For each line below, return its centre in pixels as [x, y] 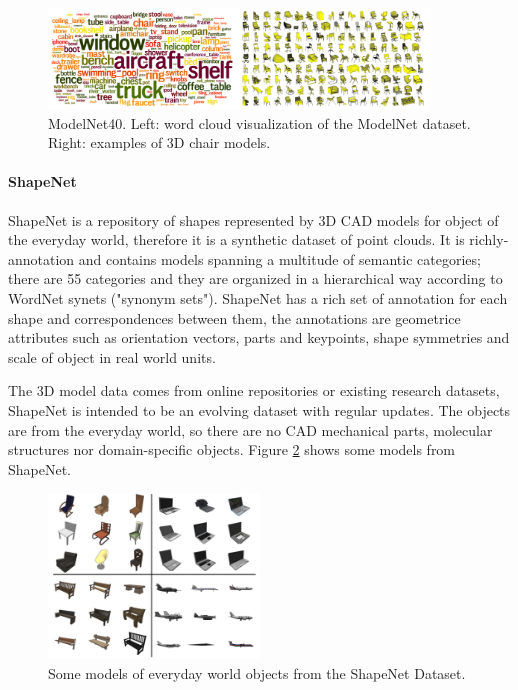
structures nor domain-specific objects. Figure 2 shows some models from [232, 449]
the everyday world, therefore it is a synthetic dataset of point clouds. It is [236, 239]
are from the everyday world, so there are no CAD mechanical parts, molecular [250, 429]
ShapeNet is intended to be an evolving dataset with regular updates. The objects [259, 409]
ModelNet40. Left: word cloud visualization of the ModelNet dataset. [259, 122]
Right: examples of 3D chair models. [159, 142]
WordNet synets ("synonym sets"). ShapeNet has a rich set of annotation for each [258, 297]
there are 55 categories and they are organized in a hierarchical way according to [255, 278]
